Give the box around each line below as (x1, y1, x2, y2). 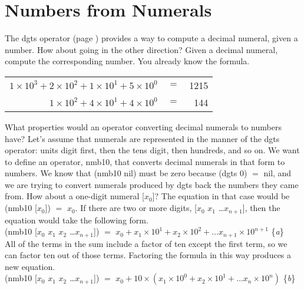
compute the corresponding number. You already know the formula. (5, 55, 250, 67)
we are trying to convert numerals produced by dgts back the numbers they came (5, 178, 299, 190)
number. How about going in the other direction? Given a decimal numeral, (5, 43, 278, 55)
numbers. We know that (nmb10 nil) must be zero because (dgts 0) (5, 167, 247, 179)
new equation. (5, 260, 55, 272)
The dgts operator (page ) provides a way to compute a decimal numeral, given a (5, 32, 298, 44)
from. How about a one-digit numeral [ (5, 190, 144, 202)
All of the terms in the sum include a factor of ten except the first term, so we (5, 237, 288, 249)
